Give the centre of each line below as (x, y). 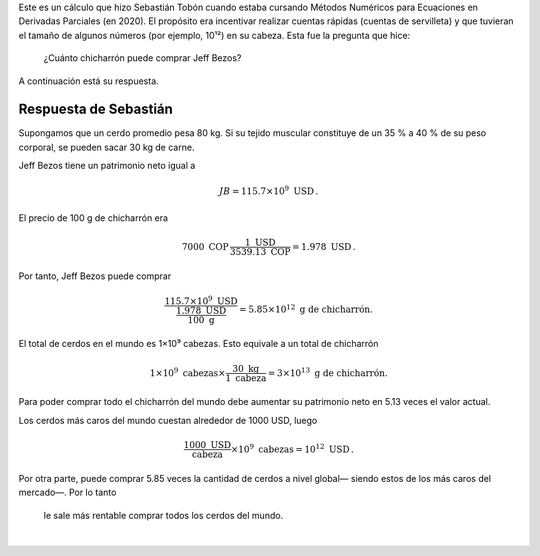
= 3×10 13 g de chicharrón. (328, 372)
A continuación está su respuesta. (88, 81)
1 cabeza (246, 378)
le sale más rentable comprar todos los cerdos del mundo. (163, 515)
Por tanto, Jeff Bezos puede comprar (95, 276)
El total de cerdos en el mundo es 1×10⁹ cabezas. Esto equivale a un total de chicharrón (198, 344)
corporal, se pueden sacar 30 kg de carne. (106, 147)
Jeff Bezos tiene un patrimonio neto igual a (107, 166)
